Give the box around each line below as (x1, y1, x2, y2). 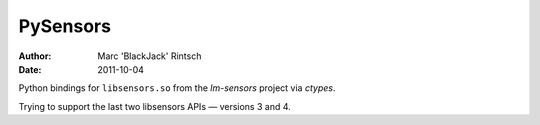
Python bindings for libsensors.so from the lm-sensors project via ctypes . (18, 82, 336, 94)
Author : (18, 50, 52, 62)
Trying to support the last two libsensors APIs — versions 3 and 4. (18, 100, 292, 112)
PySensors (18, 15, 112, 37)
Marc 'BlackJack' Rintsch (97, 50, 202, 62)
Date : (18, 63, 42, 75)
